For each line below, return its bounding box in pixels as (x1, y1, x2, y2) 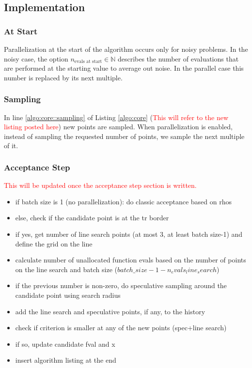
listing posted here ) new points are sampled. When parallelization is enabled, (4, 122, 233, 132)
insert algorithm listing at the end (15, 355, 116, 365)
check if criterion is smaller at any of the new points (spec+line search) (15, 322, 227, 333)
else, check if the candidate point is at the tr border (15, 213, 169, 223)
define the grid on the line (15, 238, 93, 248)
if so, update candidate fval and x (15, 338, 115, 349)
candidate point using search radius (15, 290, 121, 300)
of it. (4, 140, 18, 151)
